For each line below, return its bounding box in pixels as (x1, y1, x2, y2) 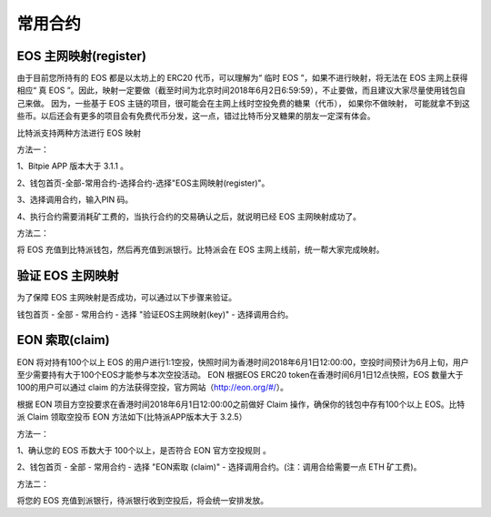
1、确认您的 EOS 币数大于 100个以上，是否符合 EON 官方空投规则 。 (16, 444, 272, 455)
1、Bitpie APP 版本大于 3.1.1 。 (16, 160, 129, 172)
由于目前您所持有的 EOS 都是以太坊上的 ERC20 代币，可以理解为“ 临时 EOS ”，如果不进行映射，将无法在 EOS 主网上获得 (16, 73, 468, 84)
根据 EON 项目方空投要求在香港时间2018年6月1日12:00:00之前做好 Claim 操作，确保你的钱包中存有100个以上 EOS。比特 (16, 399, 466, 410)
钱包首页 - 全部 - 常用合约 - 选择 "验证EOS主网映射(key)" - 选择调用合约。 (16, 309, 294, 319)
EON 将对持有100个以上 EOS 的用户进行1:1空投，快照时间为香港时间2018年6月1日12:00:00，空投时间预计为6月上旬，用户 (16, 356, 469, 368)
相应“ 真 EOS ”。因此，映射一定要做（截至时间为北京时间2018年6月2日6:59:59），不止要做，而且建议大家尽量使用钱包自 (16, 85, 466, 96)
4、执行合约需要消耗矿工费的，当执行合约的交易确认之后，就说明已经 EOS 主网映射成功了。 (16, 210, 362, 222)
